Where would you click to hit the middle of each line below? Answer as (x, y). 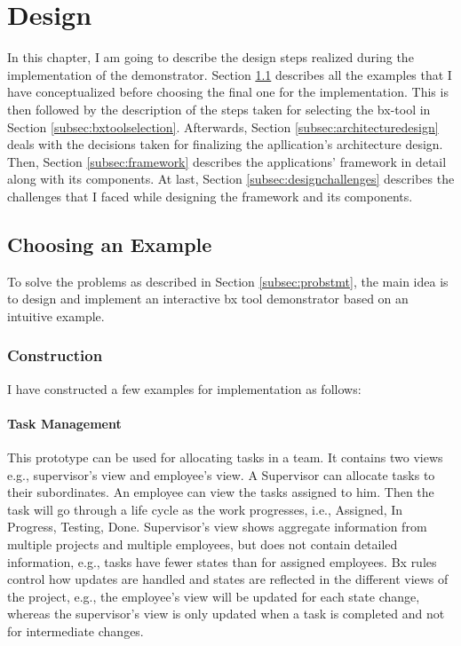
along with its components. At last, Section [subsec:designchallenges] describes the (231, 179)
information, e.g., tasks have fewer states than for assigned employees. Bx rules (222, 561)
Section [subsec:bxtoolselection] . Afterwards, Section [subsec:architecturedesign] (223, 126)
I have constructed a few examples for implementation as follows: (184, 388)
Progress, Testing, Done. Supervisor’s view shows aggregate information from (217, 527)
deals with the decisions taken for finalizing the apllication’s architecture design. (225, 144)
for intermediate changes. (76, 631)
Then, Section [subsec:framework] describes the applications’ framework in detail (227, 161)
